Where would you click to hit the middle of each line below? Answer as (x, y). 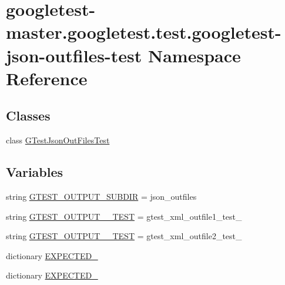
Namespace (195, 55)
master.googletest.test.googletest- (144, 32)
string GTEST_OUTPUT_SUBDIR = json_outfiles (101, 196)
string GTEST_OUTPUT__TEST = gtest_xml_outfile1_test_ (124, 216)
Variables (35, 172)
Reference (47, 78)
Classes (28, 115)
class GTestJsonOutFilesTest (58, 140)
